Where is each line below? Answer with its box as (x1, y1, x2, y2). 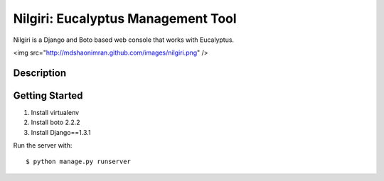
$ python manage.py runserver (26, 158, 132, 166)
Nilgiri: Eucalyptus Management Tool (13, 11, 238, 26)
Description (13, 67, 67, 79)
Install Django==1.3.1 (31, 128, 91, 136)
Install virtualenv (31, 108, 80, 116)
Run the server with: (13, 141, 73, 150)
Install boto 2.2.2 (31, 118, 81, 127)
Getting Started (13, 89, 83, 102)
